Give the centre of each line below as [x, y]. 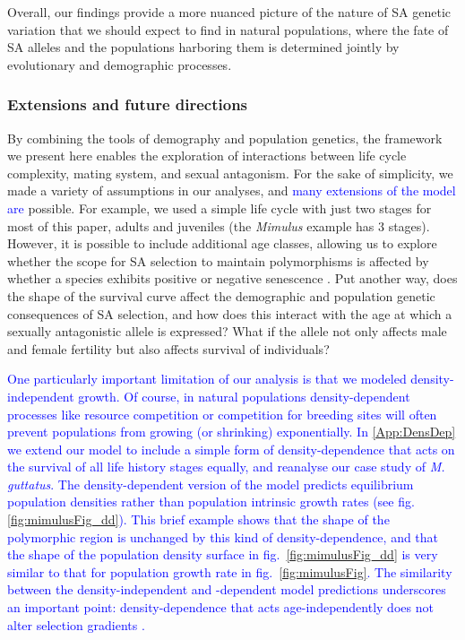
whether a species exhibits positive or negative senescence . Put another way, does [232, 278]
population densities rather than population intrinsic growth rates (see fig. [211, 502]
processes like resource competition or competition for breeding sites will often [222, 414]
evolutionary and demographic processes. [120, 64]
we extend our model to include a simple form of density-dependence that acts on [231, 449]
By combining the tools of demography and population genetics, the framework [225, 138]
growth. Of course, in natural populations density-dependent [244, 396]
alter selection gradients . [76, 624]
